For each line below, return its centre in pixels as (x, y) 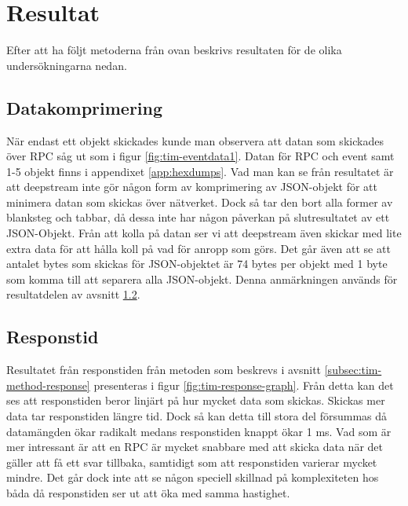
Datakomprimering (85, 107)
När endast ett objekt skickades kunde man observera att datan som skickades (195, 140)
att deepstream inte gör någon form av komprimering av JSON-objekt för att (192, 187)
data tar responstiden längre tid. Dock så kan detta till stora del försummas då (197, 416)
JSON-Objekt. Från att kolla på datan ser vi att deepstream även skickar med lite (204, 233)
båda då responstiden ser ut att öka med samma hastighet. (148, 493)
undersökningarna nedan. (67, 65)
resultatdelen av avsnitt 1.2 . (73, 294)
